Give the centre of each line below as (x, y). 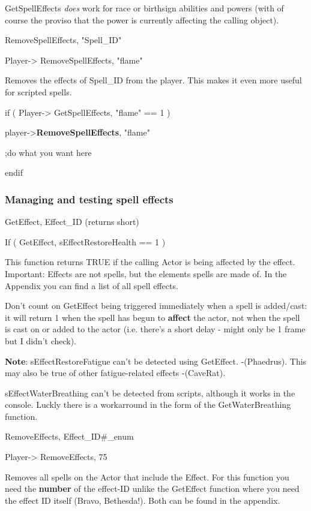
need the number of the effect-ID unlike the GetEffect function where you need (152, 489)
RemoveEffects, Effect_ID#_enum (69, 436)
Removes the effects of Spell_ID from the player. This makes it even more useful (153, 80)
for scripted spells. (38, 91)
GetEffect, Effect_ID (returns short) (72, 222)
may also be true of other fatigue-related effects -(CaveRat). (115, 373)
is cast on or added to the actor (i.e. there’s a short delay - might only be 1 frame (155, 329)
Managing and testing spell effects (89, 199)
